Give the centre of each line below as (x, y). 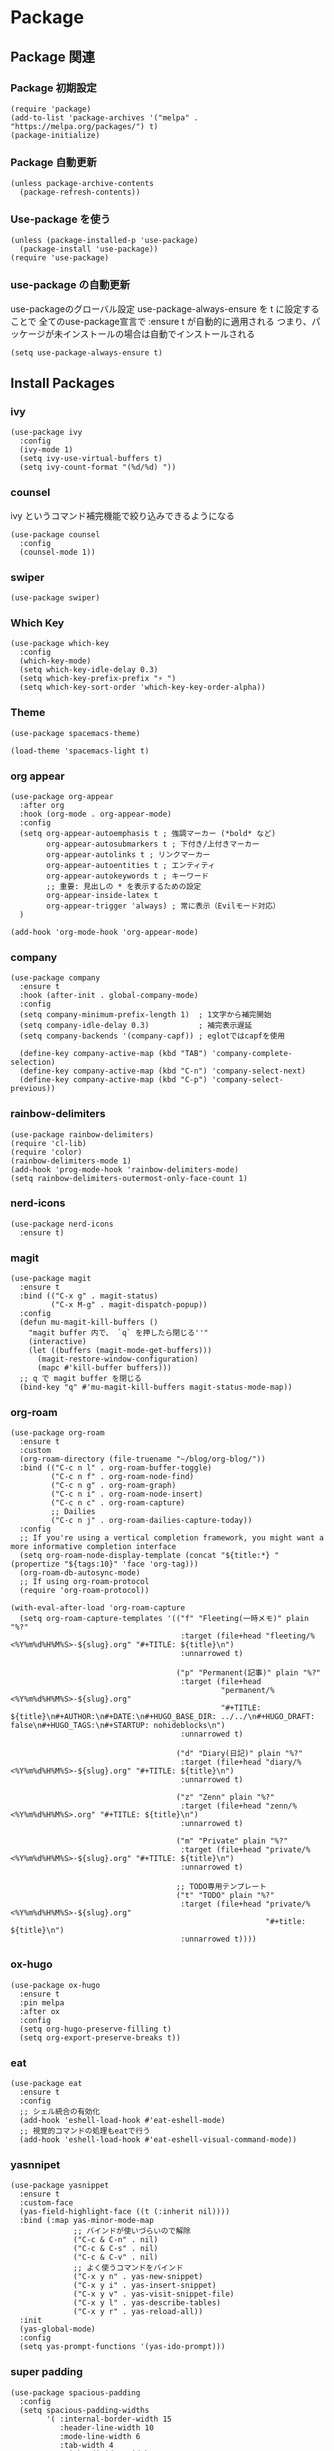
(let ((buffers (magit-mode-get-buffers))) (120, 1351)
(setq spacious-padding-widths (84, 2410)
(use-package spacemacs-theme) (75, 733)
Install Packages (62, 383)
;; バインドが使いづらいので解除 (132, 2231)
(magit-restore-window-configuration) (117, 1359)
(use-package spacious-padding (75, 2392)
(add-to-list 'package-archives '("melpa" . (104, 117)
